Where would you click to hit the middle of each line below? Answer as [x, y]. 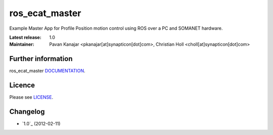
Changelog [27, 112]
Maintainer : [22, 44]
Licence [22, 85]
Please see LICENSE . [31, 97]
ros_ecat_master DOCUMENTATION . [47, 71]
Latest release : [25, 37]
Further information [41, 59]
